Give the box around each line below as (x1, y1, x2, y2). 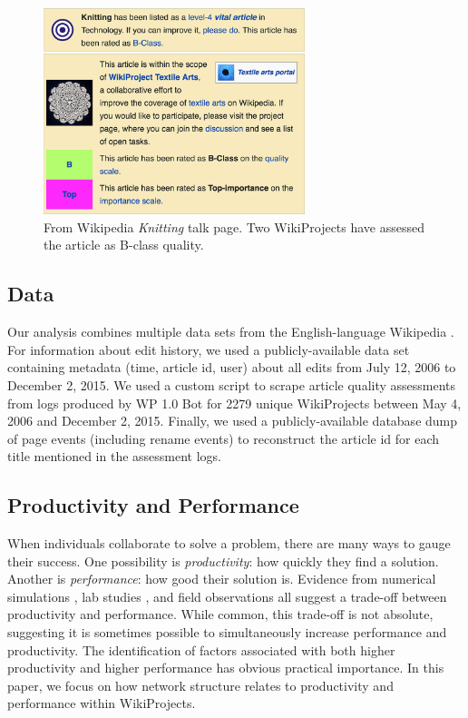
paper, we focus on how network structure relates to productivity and (7, 675, 394, 694)
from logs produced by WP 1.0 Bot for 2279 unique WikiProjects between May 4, (7, 393, 462, 412)
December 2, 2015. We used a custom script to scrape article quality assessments (7, 375, 456, 394)
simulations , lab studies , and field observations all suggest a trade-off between (7, 586, 447, 605)
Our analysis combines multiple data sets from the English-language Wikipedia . (7, 322, 454, 341)
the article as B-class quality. (44, 235, 204, 254)
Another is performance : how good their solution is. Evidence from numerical (7, 569, 436, 588)
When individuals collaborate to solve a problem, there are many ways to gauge (7, 534, 451, 553)
